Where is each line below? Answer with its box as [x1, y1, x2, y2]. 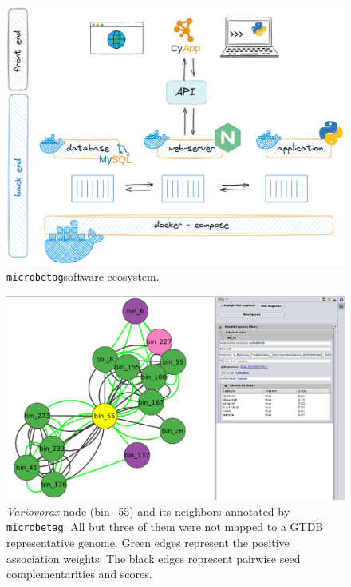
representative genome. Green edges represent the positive [6, 533, 290, 550]
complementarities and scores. [6, 565, 152, 582]
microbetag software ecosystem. [6, 267, 160, 284]
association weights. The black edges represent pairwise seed [6, 549, 301, 566]
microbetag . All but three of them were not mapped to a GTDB [6, 518, 324, 535]
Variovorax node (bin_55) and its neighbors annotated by [6, 502, 290, 519]
